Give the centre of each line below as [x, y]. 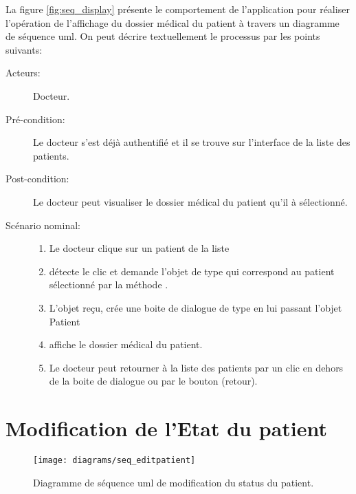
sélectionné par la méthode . [109, 284]
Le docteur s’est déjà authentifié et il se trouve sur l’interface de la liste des [192, 142]
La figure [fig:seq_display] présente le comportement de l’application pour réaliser [178, 9]
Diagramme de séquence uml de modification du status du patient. [174, 482]
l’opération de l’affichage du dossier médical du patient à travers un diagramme [173, 22]
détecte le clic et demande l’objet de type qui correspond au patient [192, 271]
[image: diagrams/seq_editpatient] [114, 460]
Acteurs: [23, 73]
